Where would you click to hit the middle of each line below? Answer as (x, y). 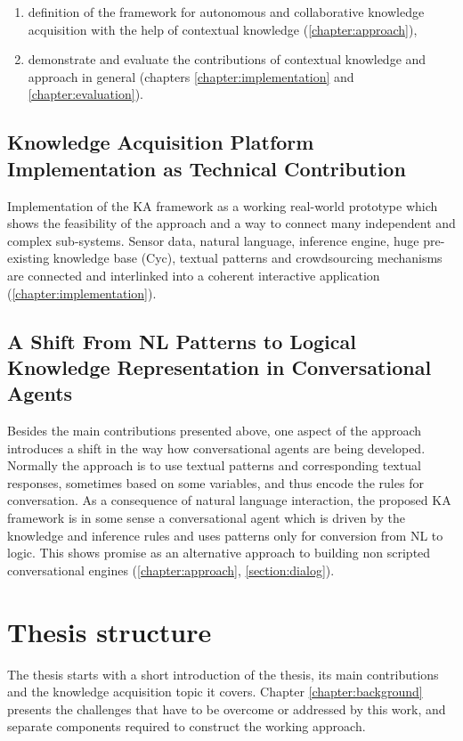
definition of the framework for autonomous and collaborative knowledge (226, 12)
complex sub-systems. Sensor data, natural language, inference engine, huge (213, 240)
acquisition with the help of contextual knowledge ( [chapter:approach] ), (223, 29)
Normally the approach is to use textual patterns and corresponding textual (214, 465)
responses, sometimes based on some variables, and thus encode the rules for (215, 482)
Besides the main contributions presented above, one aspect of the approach (215, 431)
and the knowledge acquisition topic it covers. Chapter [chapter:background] (215, 692)
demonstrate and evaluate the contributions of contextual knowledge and (227, 59)
